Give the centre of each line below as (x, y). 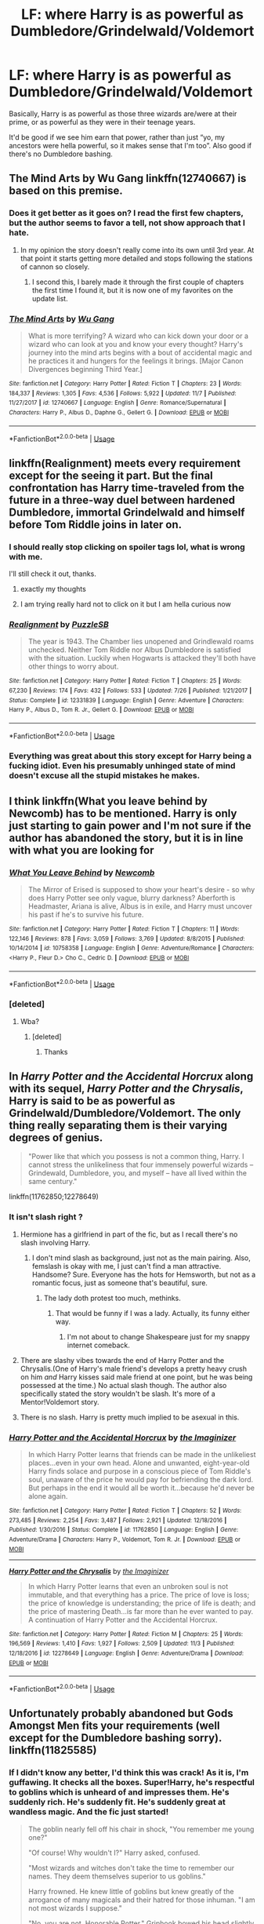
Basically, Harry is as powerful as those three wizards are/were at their (123, 113)
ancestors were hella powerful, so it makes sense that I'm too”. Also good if (130, 145)
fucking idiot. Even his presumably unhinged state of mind (122, 766)
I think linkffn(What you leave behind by (108, 801)
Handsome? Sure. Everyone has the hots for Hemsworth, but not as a (144, 1274)
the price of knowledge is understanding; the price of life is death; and (142, 1603)
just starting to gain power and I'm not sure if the (130, 825)
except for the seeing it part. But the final (111, 475)
